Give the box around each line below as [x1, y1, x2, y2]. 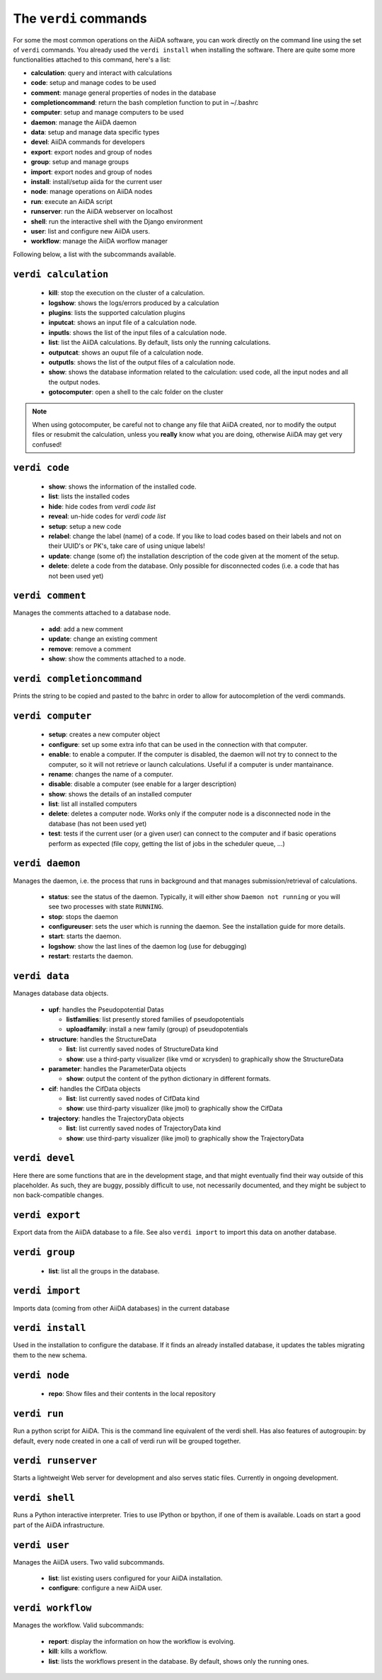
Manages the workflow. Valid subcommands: [13, 1621, 144, 1630]
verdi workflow [13, 1602, 92, 1614]
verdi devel [13, 1153, 76, 1164]
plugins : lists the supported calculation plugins [48, 308, 185, 316]
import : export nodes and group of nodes [30, 167, 153, 176]
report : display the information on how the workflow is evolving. [48, 1637, 236, 1645]
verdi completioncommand [13, 673, 142, 685]
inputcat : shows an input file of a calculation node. [48, 319, 197, 327]
